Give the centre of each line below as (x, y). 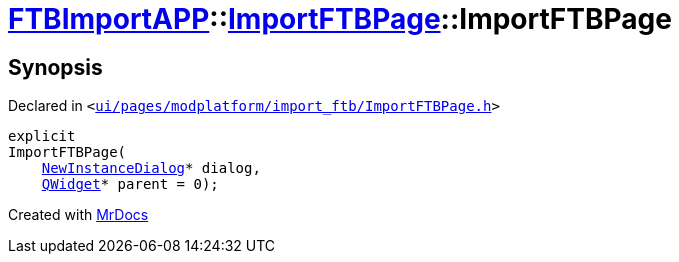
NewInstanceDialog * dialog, (151, 168)
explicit (42, 136)
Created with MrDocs (78, 215)
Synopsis (55, 67)
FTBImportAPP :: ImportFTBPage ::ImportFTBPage (340, 19)
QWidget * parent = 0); (130, 184)
